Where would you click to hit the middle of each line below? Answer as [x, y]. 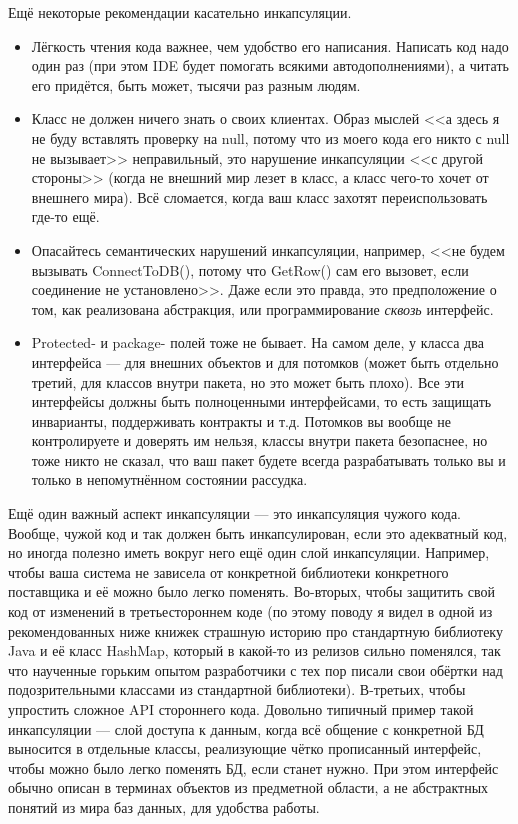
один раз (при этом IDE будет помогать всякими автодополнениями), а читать [270, 65]
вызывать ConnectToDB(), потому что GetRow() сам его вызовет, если [250, 269]
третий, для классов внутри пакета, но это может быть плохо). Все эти [248, 381]
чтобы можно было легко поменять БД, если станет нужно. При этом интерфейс [253, 767]
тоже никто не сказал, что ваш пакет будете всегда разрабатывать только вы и [268, 459]
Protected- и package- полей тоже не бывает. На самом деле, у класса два [257, 342]
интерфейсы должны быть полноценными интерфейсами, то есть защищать [261, 401]
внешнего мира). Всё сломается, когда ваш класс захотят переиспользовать [259, 196]
